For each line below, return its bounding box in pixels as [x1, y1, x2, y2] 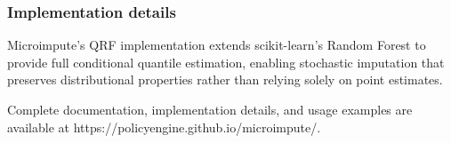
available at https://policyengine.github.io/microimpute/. [7, 117, 321, 136]
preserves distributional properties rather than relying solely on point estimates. [7, 70, 443, 89]
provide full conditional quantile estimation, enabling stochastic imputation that [7, 52, 445, 71]
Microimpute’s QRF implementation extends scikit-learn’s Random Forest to [7, 36, 426, 54]
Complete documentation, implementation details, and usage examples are [7, 100, 413, 118]
